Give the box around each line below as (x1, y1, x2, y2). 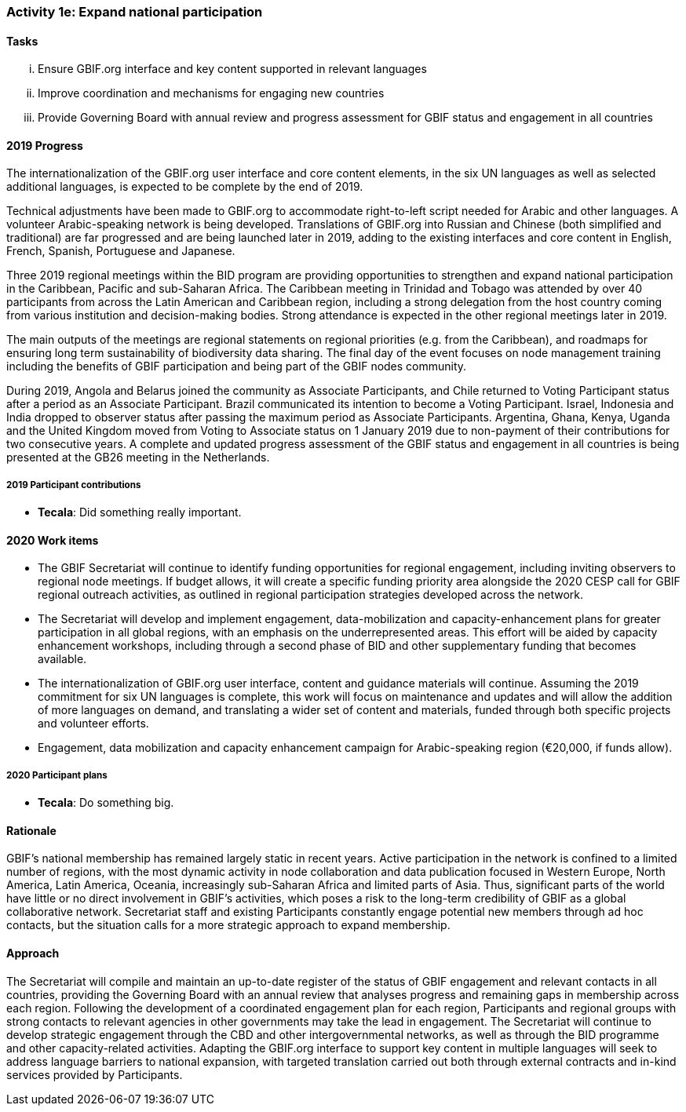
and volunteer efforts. (38, 716, 149, 731)
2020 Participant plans (6, 769, 108, 781)
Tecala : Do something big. (38, 796, 174, 810)
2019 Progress (6, 138, 83, 152)
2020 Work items (6, 533, 99, 547)
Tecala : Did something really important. (38, 505, 242, 520)
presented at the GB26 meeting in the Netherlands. (6, 450, 270, 465)
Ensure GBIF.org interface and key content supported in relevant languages (38, 62, 427, 76)
